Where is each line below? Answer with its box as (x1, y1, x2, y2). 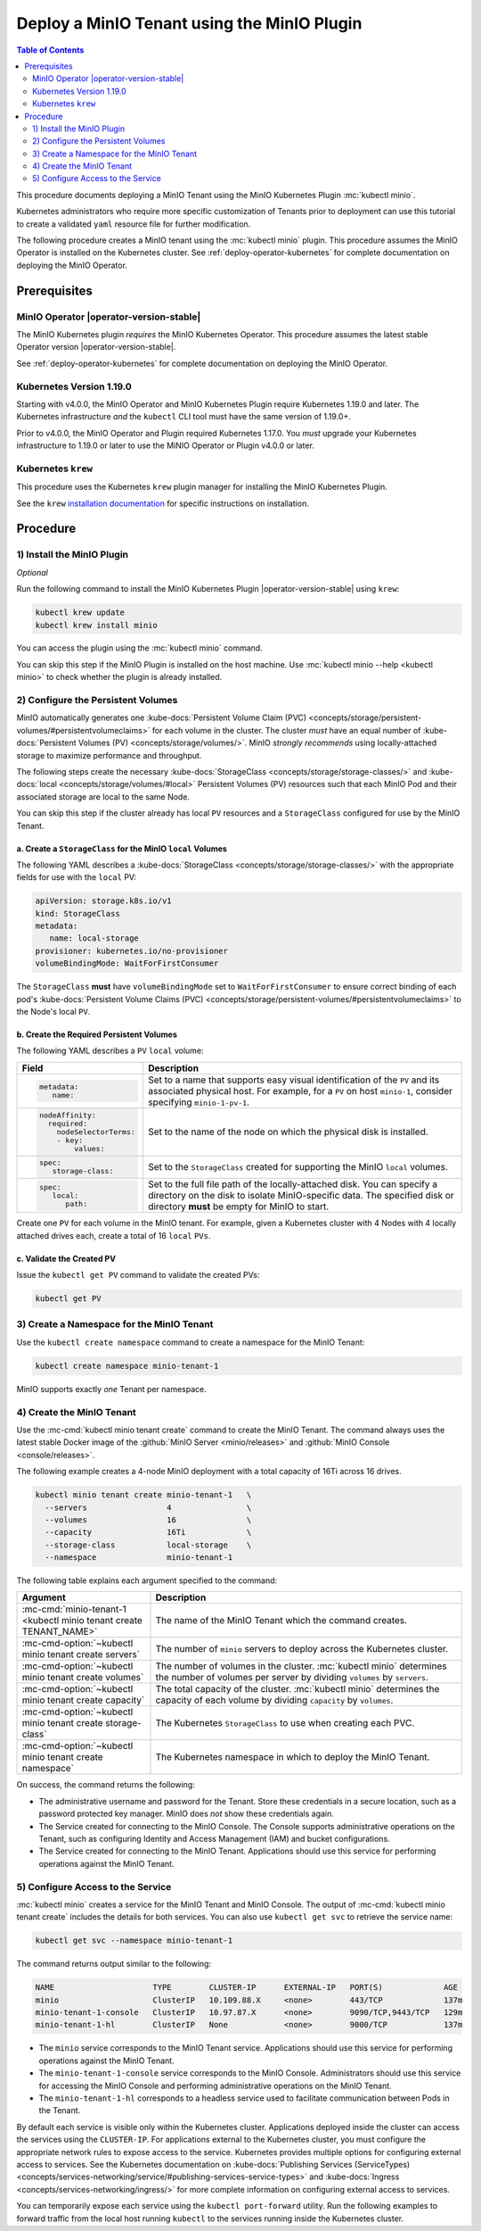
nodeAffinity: (38, 1110, 97, 1120)
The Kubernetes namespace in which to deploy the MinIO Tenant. (155, 1751, 430, 1763)
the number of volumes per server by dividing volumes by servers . (155, 1671, 429, 1684)
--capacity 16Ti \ (45, 1527, 252, 1538)
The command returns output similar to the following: (16, 1959, 212, 1970)
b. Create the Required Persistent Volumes (16, 1029, 178, 1040)
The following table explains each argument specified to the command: (16, 1575, 278, 1586)
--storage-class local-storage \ (45, 1539, 252, 1550)
